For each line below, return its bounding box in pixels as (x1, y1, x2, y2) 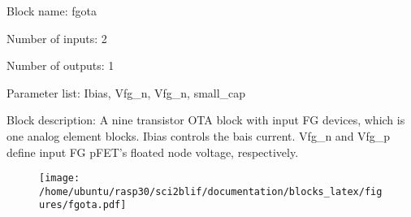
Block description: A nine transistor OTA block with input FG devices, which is (6, 111, 405, 128)
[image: (39, 172, 80, 184)
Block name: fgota (6, 2, 97, 19)
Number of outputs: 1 (6, 57, 115, 74)
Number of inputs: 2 (6, 29, 107, 46)
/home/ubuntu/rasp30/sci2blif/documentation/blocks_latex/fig (39, 185, 383, 197)
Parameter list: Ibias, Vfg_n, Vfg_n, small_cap (6, 84, 246, 101)
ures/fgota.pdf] (39, 199, 127, 211)
